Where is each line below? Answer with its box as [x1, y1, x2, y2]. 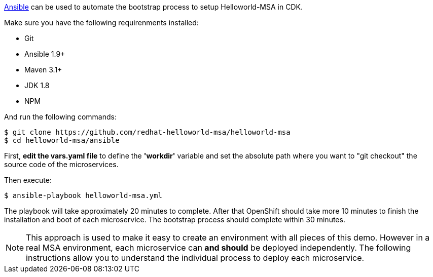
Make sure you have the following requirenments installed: [4, 18, 199, 27]
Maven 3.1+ [24, 65, 62, 74]
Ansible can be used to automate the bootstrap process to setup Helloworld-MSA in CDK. [4, 3, 303, 11]
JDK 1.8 [24, 81, 50, 90]
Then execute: [4, 176, 52, 184]
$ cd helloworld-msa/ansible [4, 136, 120, 144]
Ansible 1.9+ [24, 50, 65, 58]
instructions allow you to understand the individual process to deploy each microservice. [26, 253, 365, 263]
